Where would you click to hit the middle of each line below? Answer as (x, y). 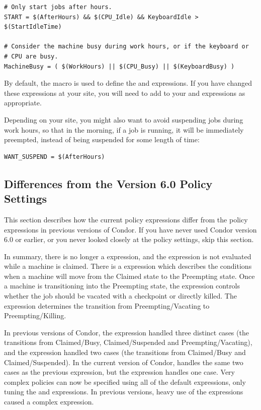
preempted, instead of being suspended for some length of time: (102, 139)
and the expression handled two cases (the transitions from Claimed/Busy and (125, 352)
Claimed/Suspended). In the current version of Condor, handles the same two (124, 362)
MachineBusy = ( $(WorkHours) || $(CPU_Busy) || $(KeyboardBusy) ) (119, 66)
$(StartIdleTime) (33, 27)
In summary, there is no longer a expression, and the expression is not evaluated (128, 256)
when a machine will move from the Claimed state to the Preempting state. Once (129, 276)
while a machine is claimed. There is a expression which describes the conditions (128, 266)
